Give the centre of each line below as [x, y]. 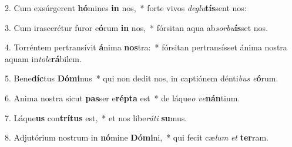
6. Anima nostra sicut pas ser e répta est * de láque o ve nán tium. [122, 98]
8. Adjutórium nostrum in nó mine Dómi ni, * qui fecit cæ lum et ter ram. [137, 137]
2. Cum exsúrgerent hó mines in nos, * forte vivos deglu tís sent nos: [126, 8]
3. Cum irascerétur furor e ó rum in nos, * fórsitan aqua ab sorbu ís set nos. [137, 27]
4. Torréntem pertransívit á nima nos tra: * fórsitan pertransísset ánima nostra [146, 47]
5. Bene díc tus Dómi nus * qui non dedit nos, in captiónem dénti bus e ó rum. [142, 78]
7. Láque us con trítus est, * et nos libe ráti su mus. [96, 117]
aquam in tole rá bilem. [43, 58]
